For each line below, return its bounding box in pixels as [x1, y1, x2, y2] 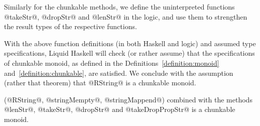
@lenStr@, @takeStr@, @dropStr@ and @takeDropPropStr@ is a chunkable [4, 104, 235, 114]
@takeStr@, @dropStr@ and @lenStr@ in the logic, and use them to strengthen [4, 11, 247, 22]
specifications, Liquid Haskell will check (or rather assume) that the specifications [4, 48, 255, 58]
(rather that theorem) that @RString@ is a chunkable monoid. [4, 77, 196, 88]
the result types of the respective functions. [4, 21, 137, 32]
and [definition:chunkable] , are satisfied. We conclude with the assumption [4, 67, 233, 78]
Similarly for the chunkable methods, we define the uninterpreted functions [4, 2, 235, 12]
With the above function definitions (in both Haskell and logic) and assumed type [4, 38, 256, 48]
